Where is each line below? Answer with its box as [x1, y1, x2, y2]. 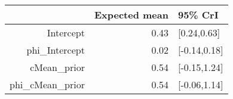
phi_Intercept [26, 43, 85, 57]
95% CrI [177, 8, 219, 21]
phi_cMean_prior [10, 78, 85, 91]
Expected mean [94, 8, 168, 21]
